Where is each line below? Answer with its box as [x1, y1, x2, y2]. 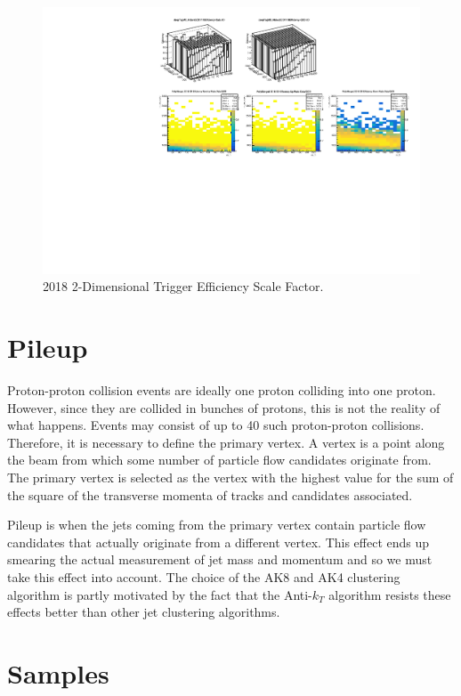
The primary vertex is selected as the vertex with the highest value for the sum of [7, 467, 454, 486]
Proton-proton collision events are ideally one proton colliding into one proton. [7, 380, 436, 399]
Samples [7, 654, 109, 691]
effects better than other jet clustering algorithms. [7, 603, 280, 621]
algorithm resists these [328, 585, 451, 603]
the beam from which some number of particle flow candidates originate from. [7, 450, 432, 469]
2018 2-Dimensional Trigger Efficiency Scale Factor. [43, 277, 324, 295]
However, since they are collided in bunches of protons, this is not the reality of [7, 398, 441, 417]
